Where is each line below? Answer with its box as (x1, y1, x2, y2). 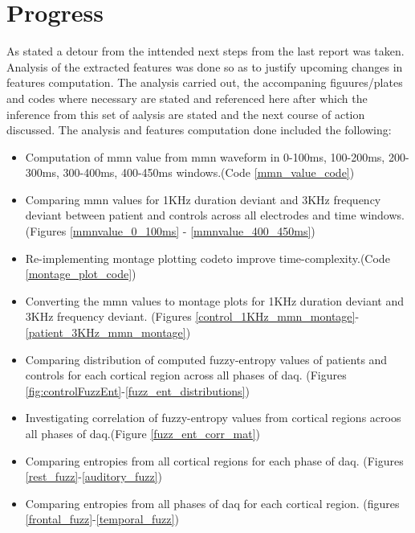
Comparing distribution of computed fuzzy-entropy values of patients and (25, 351, 388, 367)
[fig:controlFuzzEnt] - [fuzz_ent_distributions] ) (25, 382, 250, 399)
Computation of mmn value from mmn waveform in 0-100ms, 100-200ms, (25, 148, 385, 165)
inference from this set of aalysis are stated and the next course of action (6, 105, 365, 122)
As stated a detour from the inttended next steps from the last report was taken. (6, 43, 405, 59)
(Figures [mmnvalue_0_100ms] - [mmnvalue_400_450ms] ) (25, 223, 315, 240)
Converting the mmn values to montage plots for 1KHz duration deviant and (25, 292, 405, 309)
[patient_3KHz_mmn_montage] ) (25, 324, 191, 341)
